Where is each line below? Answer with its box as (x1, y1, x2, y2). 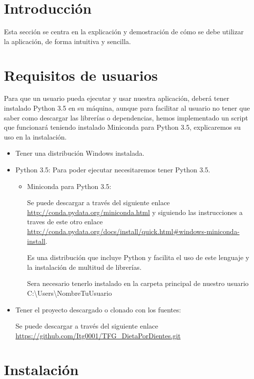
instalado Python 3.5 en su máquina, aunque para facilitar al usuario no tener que (4, 103, 250, 113)
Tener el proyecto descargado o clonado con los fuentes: (15, 304, 181, 314)
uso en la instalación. (4, 131, 67, 142)
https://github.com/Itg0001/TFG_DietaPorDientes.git (15, 330, 181, 340)
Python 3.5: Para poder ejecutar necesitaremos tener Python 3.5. (15, 165, 211, 174)
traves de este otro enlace (27, 216, 103, 227)
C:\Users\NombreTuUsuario (27, 287, 112, 298)
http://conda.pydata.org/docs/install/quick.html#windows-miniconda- (27, 226, 240, 236)
